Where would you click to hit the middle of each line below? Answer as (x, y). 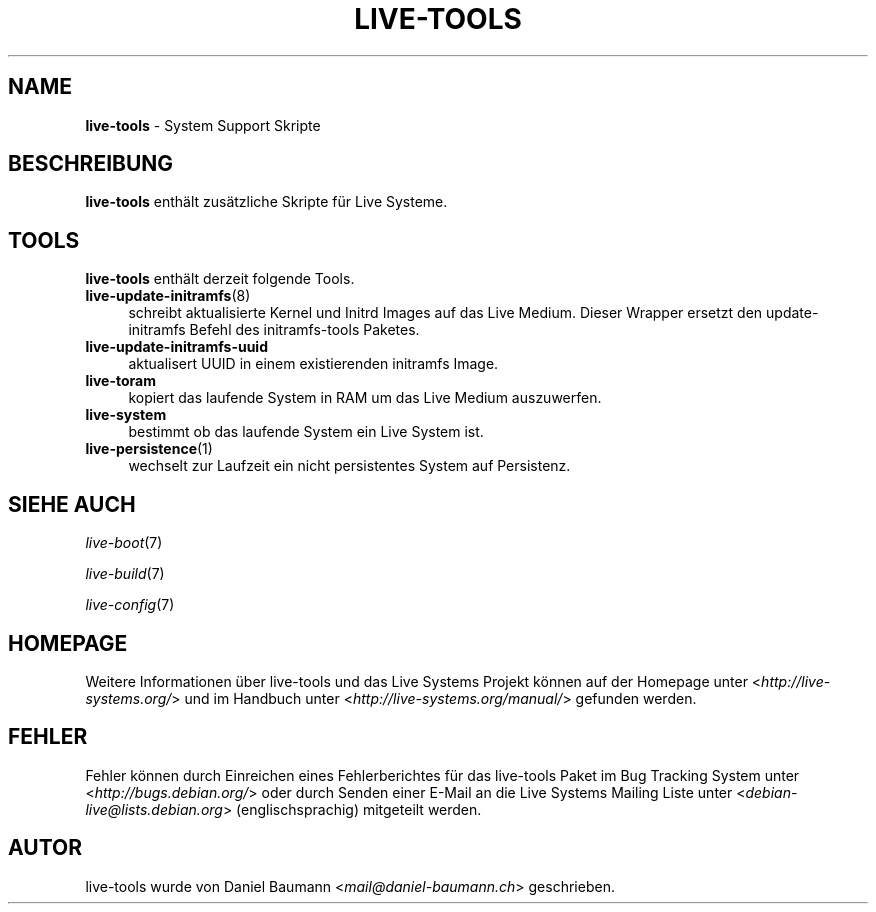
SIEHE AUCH (72, 504)
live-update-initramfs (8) (168, 296)
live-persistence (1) (149, 449)
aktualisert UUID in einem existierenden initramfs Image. (313, 364)
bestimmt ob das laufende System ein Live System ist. (306, 432)
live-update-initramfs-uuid (176, 347)
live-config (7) (130, 605)
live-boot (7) (124, 543)
